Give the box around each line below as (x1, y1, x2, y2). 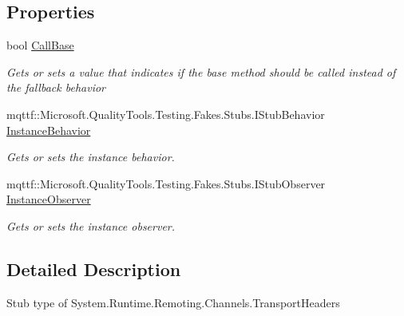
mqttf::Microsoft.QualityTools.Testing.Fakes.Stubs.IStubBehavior (6, 105, 325, 122)
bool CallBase (6, 37, 74, 53)
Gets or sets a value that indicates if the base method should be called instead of (6, 63, 396, 80)
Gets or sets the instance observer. (6, 217, 176, 234)
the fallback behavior (6, 79, 105, 96)
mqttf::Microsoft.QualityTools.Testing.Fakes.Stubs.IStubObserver (6, 175, 326, 192)
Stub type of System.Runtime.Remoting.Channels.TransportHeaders (6, 294, 340, 310)
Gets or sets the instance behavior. (6, 148, 175, 165)
